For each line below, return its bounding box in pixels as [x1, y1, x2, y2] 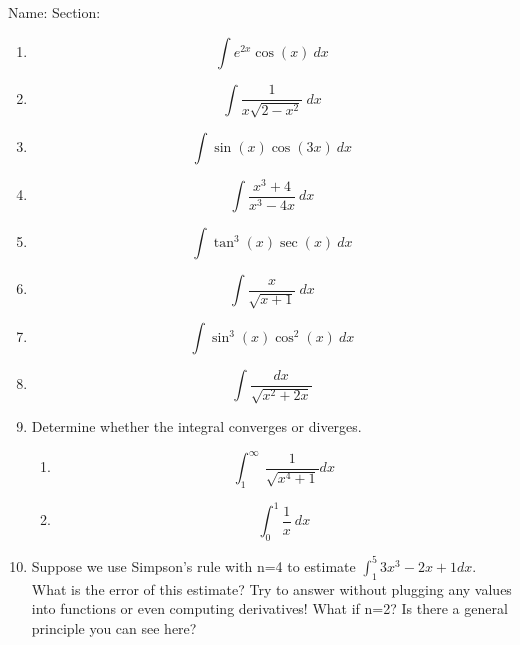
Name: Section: [8, 2, 101, 22]
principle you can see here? [31, 617, 197, 638]
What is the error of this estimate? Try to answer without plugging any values [31, 578, 512, 599]
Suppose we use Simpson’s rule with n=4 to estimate [31, 555, 356, 576]
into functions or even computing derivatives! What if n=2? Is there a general [31, 598, 508, 619]
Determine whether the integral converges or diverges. [31, 416, 362, 437]
